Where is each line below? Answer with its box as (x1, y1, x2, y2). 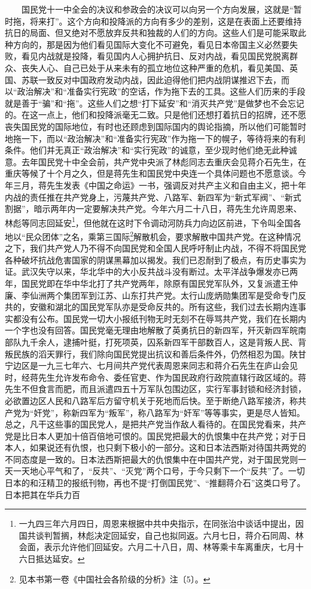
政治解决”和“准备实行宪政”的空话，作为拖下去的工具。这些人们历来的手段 (17, 85, 306, 98)
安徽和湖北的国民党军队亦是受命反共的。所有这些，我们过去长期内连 (29, 300, 298, 313)
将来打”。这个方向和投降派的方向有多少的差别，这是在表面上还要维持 (29, 14, 302, 27)
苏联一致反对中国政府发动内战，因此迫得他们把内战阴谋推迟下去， (21, 73, 281, 86)
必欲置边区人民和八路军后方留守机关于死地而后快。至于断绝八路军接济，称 (5, 394, 298, 406)
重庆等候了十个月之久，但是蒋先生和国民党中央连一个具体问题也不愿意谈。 (5, 167, 298, 180)
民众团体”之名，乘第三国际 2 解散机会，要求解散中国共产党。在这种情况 (25, 228, 301, 242)
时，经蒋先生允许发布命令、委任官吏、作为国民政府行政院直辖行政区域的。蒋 (5, 371, 306, 383)
